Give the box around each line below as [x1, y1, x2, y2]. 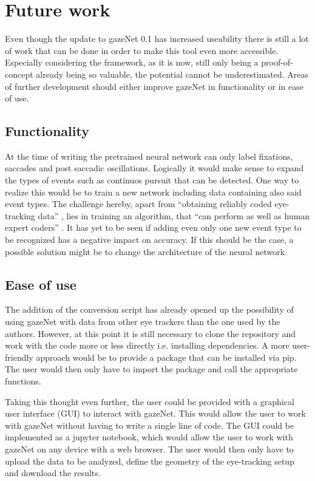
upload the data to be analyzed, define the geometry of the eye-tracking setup [5, 454, 294, 467]
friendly [5, 350, 33, 363]
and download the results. [5, 466, 101, 479]
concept [5, 67, 33, 80]
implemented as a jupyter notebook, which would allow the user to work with [5, 431, 293, 443]
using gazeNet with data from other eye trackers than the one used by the [5, 315, 280, 328]
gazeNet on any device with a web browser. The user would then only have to [5, 442, 294, 455]
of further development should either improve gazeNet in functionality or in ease [5, 80, 303, 92]
